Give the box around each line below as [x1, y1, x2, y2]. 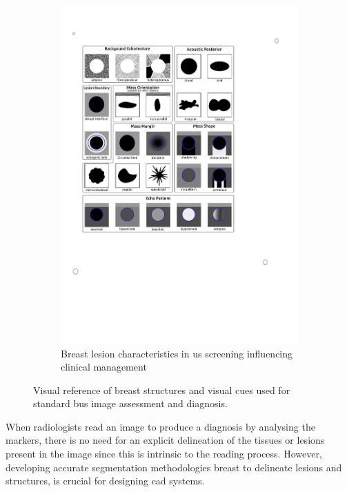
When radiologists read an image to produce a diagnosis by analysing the [6, 419, 315, 433]
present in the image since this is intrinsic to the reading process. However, [6, 446, 322, 461]
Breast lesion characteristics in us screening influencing [61, 346, 293, 360]
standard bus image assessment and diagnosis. [33, 396, 228, 411]
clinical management [61, 360, 147, 374]
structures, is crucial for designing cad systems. [6, 473, 205, 488]
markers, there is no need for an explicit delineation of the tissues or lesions [6, 433, 325, 447]
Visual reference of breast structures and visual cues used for [33, 382, 290, 397]
